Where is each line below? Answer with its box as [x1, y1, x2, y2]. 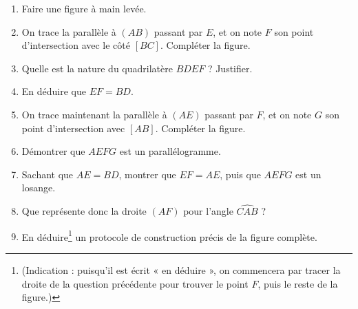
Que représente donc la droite [21, 204, 147, 218]
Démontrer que [21, 144, 85, 158]
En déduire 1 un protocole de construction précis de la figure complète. [21, 227, 317, 244]
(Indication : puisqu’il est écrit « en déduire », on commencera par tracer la [21, 263, 341, 277]
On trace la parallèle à [21, 24, 116, 39]
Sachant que [21, 167, 74, 181]
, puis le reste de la [257, 276, 338, 290]
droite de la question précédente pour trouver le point [21, 276, 249, 290]
